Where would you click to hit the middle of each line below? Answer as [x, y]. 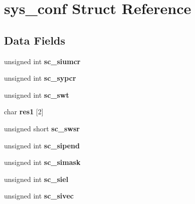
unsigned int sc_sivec [39, 196]
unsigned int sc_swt [37, 94]
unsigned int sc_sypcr [40, 78]
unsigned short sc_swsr [42, 128]
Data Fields [35, 40]
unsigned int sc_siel [36, 179]
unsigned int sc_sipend [42, 145]
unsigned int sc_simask [42, 162]
